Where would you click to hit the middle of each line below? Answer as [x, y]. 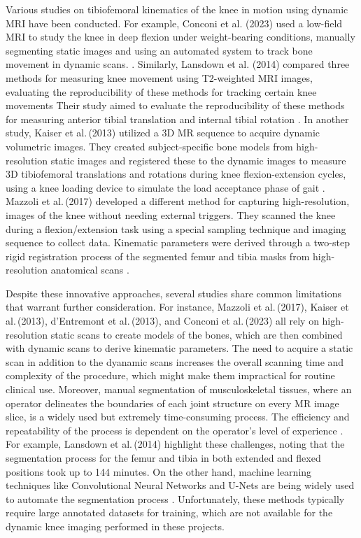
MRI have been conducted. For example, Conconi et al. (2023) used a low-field [174, 23]
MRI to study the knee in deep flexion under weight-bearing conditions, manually [180, 37]
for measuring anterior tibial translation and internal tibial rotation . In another [177, 119]
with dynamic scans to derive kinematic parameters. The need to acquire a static [179, 348]
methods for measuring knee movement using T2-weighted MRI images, [159, 77]
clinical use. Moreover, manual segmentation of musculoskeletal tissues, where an [179, 389]
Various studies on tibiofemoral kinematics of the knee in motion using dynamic [177, 9]
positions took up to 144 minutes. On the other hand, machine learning [159, 471]
